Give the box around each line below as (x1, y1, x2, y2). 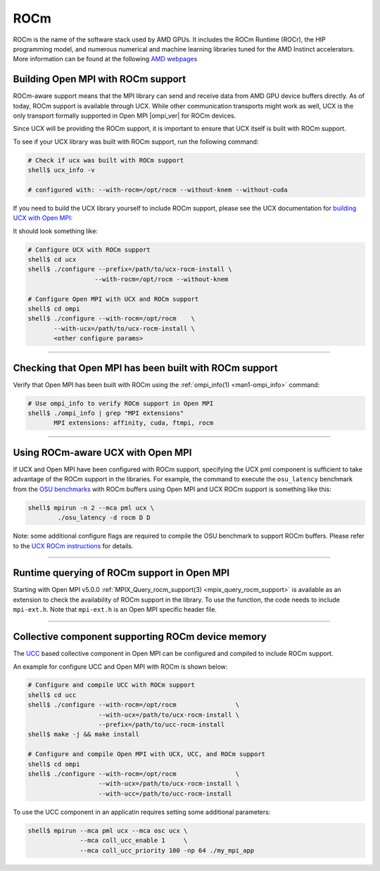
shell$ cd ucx (27, 256, 77, 264)
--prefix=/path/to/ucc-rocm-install (98, 721, 225, 729)
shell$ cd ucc (27, 691, 77, 699)
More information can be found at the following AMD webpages (13, 55, 198, 63)
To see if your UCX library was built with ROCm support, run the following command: (13, 137, 259, 146)
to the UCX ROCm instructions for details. (13, 541, 134, 550)
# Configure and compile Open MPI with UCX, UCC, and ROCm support (27, 750, 266, 758)
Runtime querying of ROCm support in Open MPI (13, 567, 230, 579)
